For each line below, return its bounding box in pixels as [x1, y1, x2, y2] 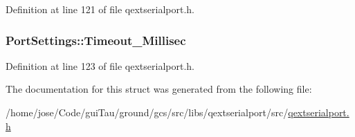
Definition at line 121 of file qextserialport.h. [6, 2, 194, 16]
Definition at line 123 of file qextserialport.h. [6, 58, 194, 73]
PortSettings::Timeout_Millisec [6, 31, 186, 48]
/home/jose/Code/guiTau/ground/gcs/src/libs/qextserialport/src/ [6, 105, 289, 119]
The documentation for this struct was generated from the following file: [6, 82, 312, 96]
